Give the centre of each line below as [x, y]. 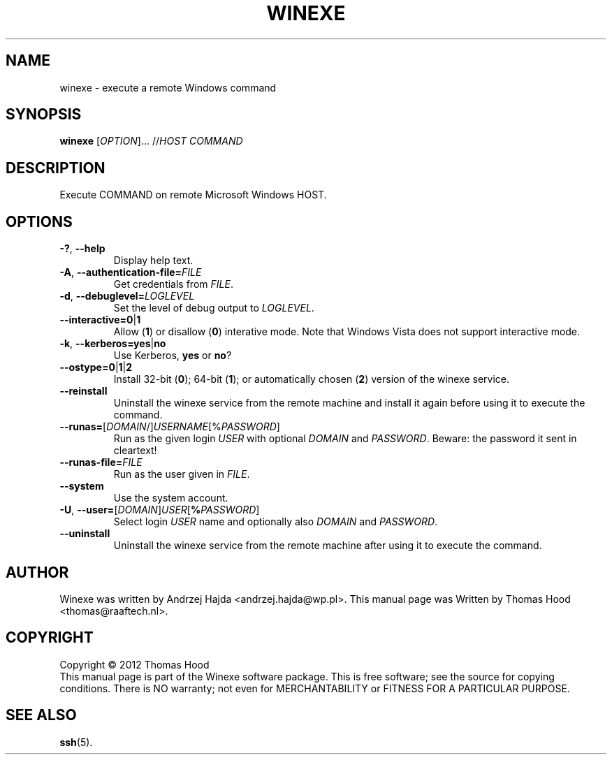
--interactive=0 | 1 [100, 320]
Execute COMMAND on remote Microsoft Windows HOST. [193, 195]
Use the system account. [171, 498]
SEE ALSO [41, 715]
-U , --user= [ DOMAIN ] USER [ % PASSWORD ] [160, 510]
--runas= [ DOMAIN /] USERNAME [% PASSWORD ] [170, 427]
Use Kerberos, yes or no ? [173, 356]
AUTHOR [37, 572]
